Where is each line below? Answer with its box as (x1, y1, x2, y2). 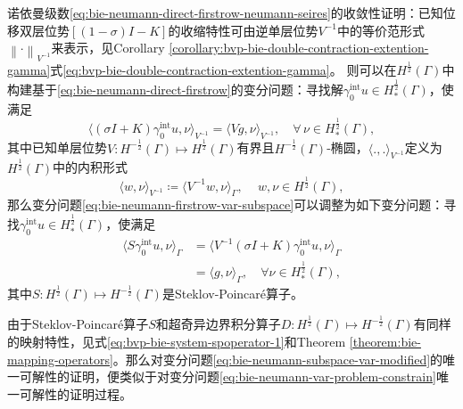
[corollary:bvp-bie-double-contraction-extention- (169, 38, 429, 57)
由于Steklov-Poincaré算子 (7, 315, 149, 333)
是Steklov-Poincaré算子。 (161, 284, 304, 303)
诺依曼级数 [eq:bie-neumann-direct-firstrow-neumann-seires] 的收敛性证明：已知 (7, 4, 443, 21)
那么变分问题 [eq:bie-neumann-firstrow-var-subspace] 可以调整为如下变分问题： (7, 195, 444, 214)
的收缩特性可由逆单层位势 (168, 20, 318, 39)
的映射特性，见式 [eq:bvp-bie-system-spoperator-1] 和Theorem (7, 332, 346, 351)
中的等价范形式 (336, 20, 425, 39)
